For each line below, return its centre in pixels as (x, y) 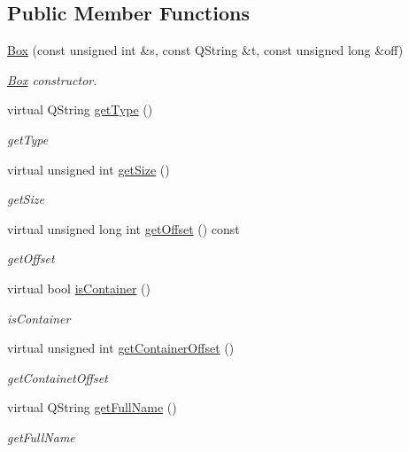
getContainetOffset (58, 377)
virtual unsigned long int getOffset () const (123, 228)
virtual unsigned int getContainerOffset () (121, 348)
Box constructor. (52, 79)
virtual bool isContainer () (79, 288)
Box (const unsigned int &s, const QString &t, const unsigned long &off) (205, 50)
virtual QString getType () (80, 109)
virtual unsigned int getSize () (89, 169)
